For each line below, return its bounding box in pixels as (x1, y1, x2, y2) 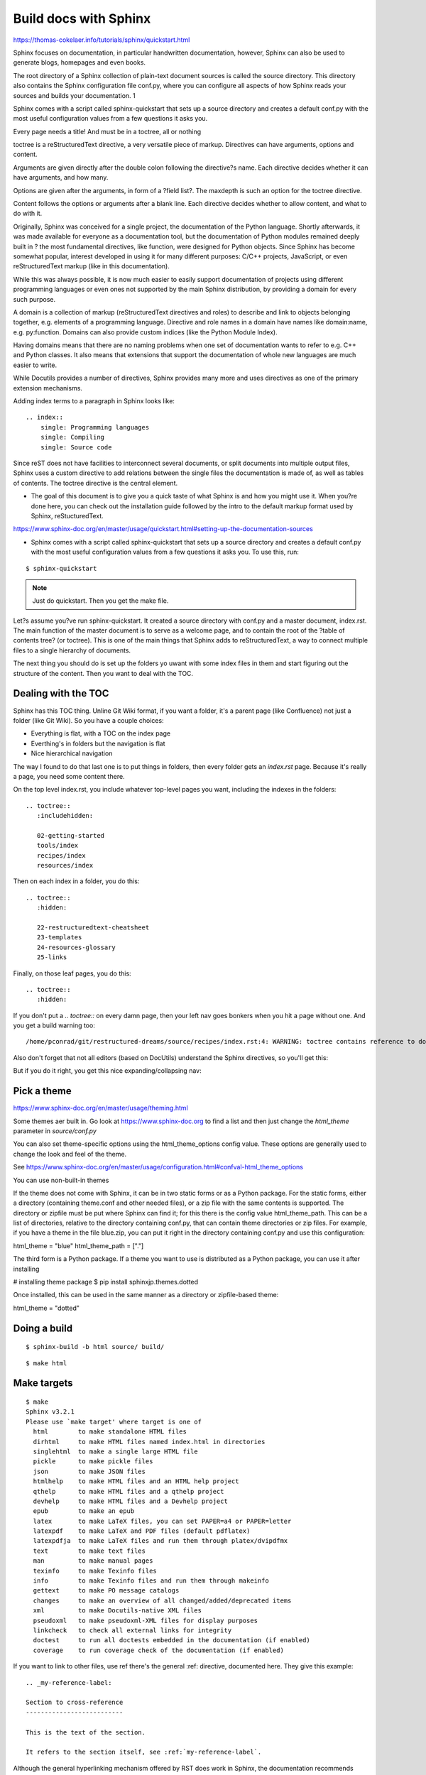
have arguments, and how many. (13, 173, 109, 182)
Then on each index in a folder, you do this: (13, 877, 140, 885)
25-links (36, 954, 67, 961)
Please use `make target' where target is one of (26, 1417, 202, 1426)
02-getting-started (36, 831, 105, 839)
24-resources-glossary (36, 943, 116, 951)
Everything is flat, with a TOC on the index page (31, 729, 170, 738)
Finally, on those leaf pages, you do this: (13, 969, 131, 978)
